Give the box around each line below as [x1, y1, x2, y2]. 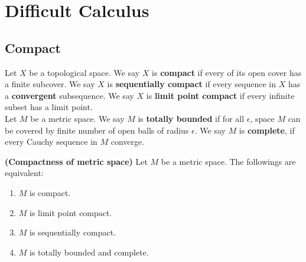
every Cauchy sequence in [5, 135, 97, 148]
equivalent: [5, 167, 44, 179]
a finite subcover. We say [5, 78, 95, 90]
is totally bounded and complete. [30, 246, 149, 258]
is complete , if [239, 124, 295, 136]
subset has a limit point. [5, 101, 93, 113]
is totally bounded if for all [138, 112, 245, 124]
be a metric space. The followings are [161, 155, 296, 167]
